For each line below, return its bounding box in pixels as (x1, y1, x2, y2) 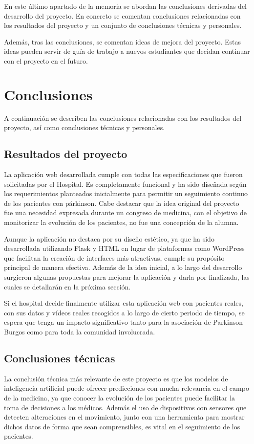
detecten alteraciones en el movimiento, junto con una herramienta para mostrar (4, 412, 245, 422)
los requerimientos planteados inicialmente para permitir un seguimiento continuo (4, 188, 248, 199)
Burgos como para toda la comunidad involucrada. (4, 326, 155, 336)
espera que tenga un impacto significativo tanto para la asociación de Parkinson (4, 317, 243, 327)
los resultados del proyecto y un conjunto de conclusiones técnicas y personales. (4, 20, 242, 30)
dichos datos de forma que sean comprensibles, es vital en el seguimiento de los (4, 421, 240, 431)
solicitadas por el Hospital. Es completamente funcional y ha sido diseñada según (4, 178, 247, 189)
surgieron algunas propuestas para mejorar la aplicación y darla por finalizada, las (4, 272, 250, 282)
